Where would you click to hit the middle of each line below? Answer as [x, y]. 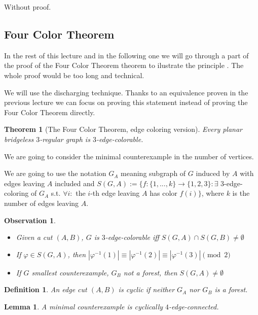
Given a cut [34, 237]
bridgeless [19, 139]
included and [75, 183]
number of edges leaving [42, 203]
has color [163, 193]
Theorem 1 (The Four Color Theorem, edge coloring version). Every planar [123, 129]
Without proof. [28, 7]
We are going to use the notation [55, 173]
